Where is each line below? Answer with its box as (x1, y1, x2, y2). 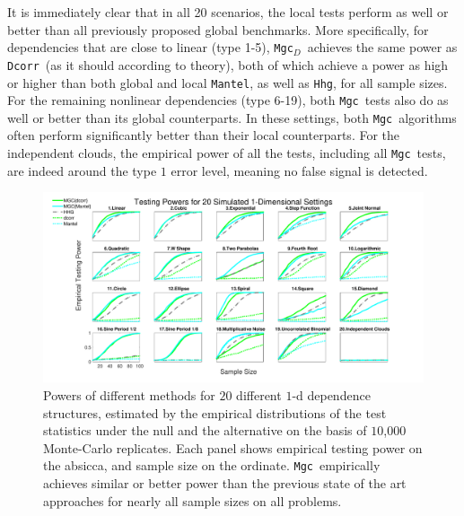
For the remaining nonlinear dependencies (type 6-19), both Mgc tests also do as (7, 91, 449, 109)
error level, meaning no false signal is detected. (171, 161, 428, 179)
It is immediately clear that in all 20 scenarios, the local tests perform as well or (7, 3, 449, 21)
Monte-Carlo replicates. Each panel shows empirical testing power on (43, 438, 423, 457)
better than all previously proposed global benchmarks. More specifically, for (7, 20, 429, 39)
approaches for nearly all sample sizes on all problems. (43, 491, 342, 510)
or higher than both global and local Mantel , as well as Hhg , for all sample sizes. (7, 73, 448, 92)
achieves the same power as (307, 38, 458, 57)
